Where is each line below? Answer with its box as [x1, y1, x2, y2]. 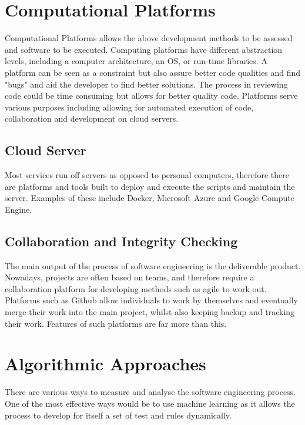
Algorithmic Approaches [5, 352, 206, 376]
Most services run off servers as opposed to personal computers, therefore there [5, 169, 289, 181]
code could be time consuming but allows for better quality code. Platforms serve [5, 89, 298, 102]
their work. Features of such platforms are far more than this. [5, 317, 227, 329]
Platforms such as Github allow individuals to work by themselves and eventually [5, 294, 299, 306]
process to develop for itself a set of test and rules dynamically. [5, 409, 232, 421]
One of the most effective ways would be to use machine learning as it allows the [5, 397, 295, 409]
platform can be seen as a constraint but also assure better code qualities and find [5, 66, 301, 78]
